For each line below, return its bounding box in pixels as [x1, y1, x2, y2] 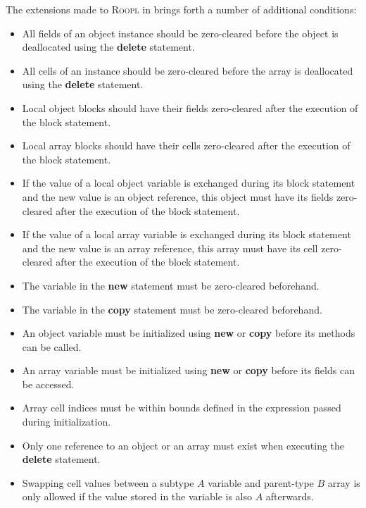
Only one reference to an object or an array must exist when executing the [22, 438, 345, 452]
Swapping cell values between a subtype [22, 475, 194, 490]
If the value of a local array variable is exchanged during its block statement [22, 227, 351, 242]
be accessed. [22, 376, 75, 391]
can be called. [22, 339, 82, 354]
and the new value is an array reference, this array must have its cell [22, 240, 318, 255]
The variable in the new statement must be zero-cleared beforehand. [22, 278, 320, 292]
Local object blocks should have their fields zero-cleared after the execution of [22, 100, 358, 115]
